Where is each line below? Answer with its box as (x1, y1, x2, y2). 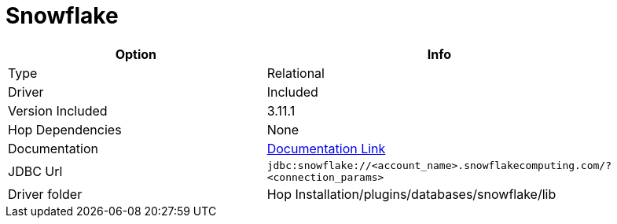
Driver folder (8, 185, 83, 202)
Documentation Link (266, 140, 386, 156)
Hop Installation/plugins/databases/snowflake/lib (266, 185, 556, 202)
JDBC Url (8, 163, 63, 179)
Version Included (8, 102, 108, 119)
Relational (266, 64, 325, 81)
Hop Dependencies (8, 121, 122, 138)
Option (115, 46, 157, 62)
